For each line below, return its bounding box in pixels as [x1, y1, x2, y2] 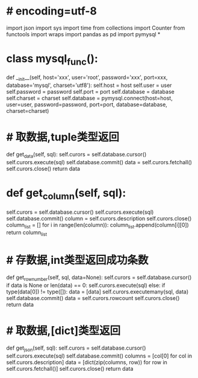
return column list [6, 229, 47, 238]
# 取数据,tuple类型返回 [6, 130, 119, 144]
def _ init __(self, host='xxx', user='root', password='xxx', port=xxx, [6, 74, 168, 83]
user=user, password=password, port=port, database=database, [6, 101, 167, 108]
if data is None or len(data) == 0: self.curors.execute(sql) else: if [6, 281, 166, 289]
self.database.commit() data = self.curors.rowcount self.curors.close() [6, 294, 180, 301]
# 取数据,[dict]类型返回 [6, 324, 121, 338]
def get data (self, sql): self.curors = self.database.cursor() [6, 151, 147, 159]
